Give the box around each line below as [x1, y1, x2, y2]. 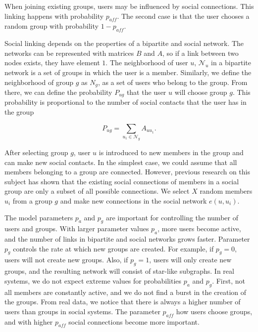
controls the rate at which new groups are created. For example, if [13, 243, 214, 253]
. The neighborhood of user [105, 57, 188, 68]
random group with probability [4, 21, 99, 31]
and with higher [4, 316, 53, 327]
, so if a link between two [162, 47, 239, 58]
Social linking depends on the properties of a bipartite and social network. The [4, 38, 244, 48]
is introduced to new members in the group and [99, 147, 244, 157]
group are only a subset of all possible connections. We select [4, 186, 190, 196]
